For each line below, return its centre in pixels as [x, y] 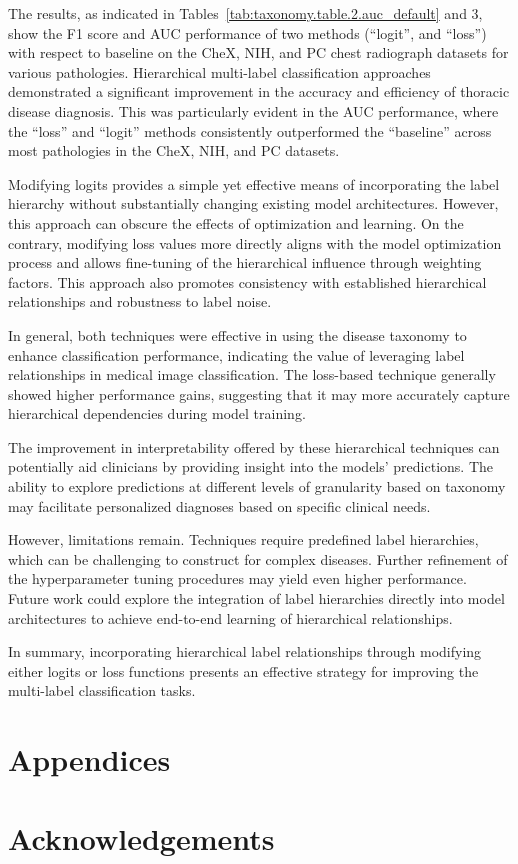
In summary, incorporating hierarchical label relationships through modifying [245, 651]
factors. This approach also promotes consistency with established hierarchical [247, 281]
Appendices [89, 759]
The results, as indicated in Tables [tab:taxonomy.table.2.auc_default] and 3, [245, 13]
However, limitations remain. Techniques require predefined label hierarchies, [243, 539]
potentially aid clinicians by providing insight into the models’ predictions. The [250, 466]
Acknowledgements [141, 837]
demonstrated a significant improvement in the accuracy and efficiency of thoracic [259, 91]
